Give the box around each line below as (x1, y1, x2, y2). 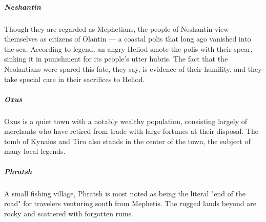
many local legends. (4, 146, 66, 156)
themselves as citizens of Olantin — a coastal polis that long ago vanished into (4, 33, 251, 44)
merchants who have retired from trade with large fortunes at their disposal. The (4, 126, 259, 136)
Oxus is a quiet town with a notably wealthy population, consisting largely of (4, 115, 248, 126)
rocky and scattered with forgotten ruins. (4, 208, 133, 218)
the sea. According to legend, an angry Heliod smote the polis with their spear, (4, 43, 253, 54)
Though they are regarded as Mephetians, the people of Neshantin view (4, 23, 229, 34)
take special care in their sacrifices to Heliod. (4, 73, 145, 84)
